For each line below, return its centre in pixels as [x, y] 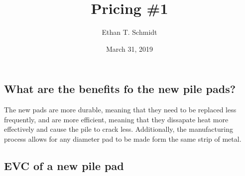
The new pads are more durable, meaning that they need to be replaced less [120, 110]
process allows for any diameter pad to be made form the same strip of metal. [123, 138]
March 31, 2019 [129, 48]
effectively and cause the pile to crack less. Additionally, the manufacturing [119, 129]
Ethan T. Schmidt [129, 32]
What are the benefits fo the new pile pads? [120, 89]
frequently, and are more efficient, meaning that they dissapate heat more [116, 119]
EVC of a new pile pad [64, 165]
